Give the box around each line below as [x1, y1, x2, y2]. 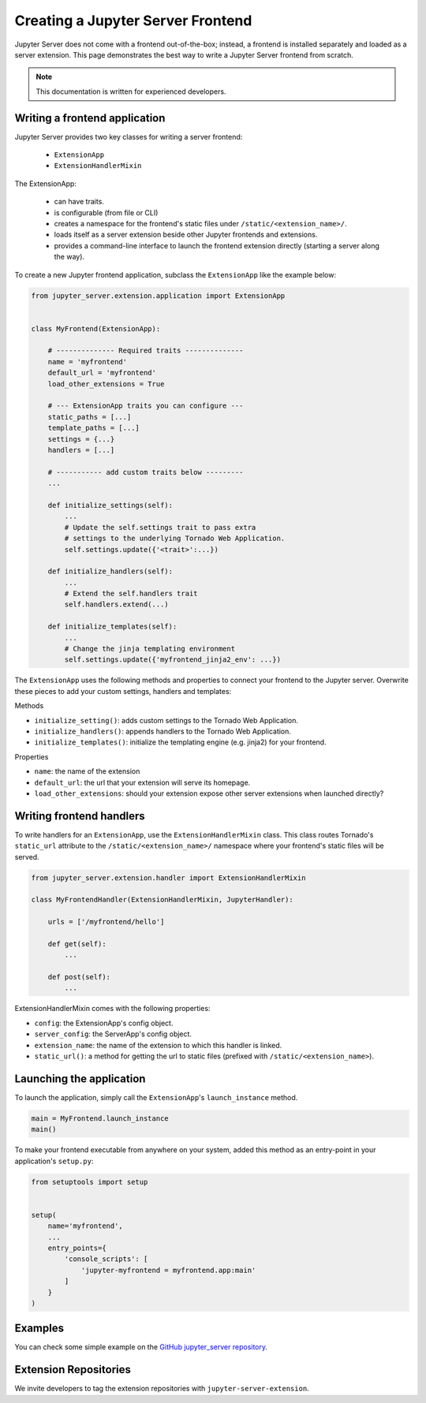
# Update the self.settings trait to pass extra [64, 523, 256, 532]
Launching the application [14, 1072, 146, 1085]
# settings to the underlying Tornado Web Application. [64, 534, 286, 543]
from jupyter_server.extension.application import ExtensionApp [31, 291, 286, 300]
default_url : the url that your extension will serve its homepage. [34, 778, 251, 787]
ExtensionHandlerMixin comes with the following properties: [14, 1004, 211, 1013]
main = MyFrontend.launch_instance [31, 1114, 169, 1123]
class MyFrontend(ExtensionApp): [31, 324, 161, 333]
